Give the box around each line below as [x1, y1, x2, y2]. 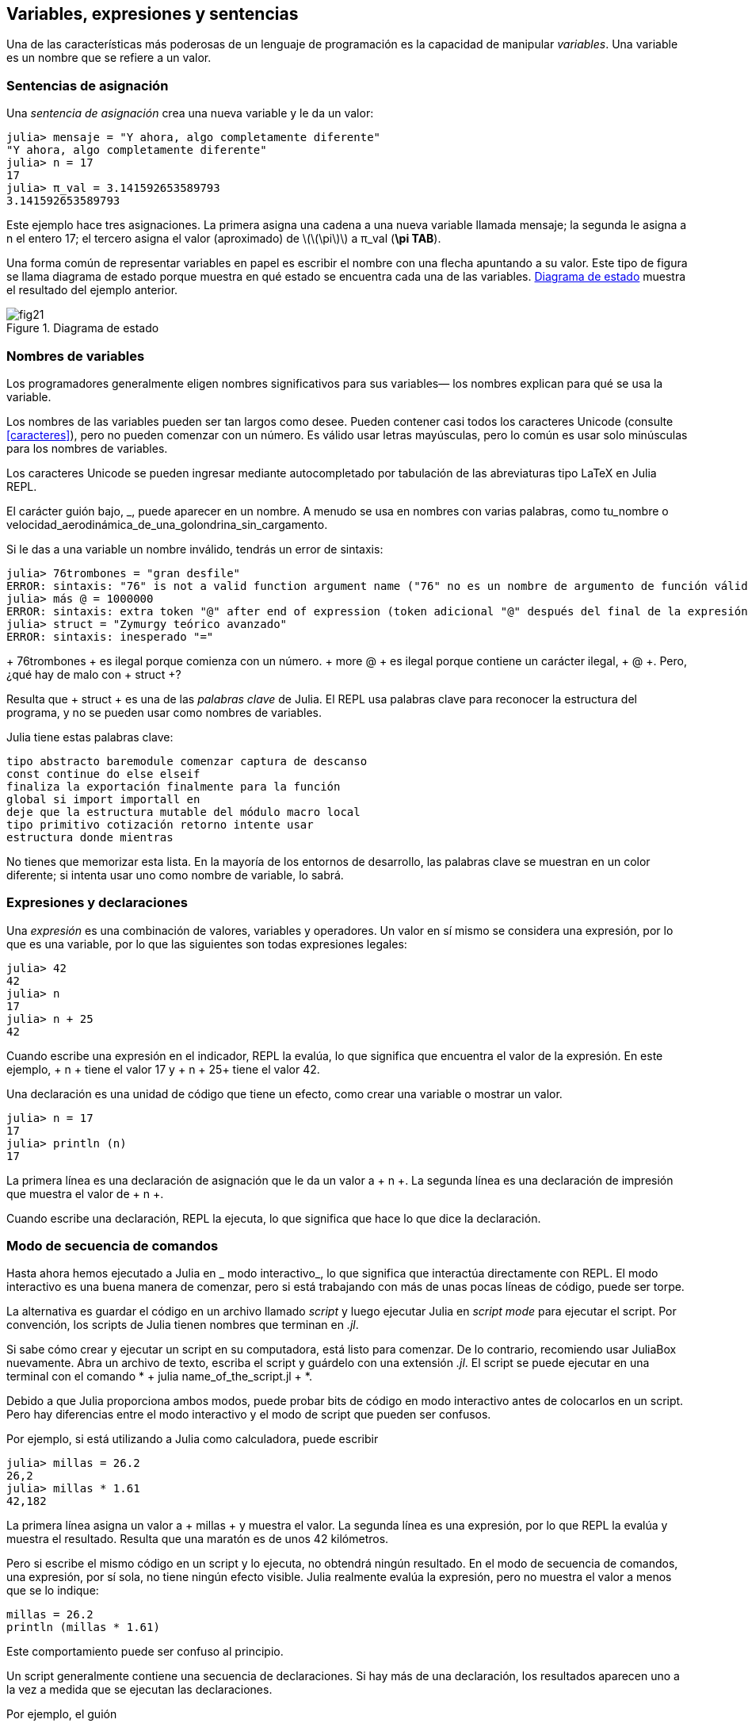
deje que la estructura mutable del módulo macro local [6, 805, 361, 818]
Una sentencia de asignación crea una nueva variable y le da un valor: [6, 106, 374, 121]
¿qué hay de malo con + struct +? [6, 667, 181, 681]
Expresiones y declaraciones [6, 894, 188, 911]
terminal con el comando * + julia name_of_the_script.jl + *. [6, 1369, 312, 1384]
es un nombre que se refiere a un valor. [6, 51, 212, 65]
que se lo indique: [6, 1583, 99, 1598]
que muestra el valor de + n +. [6, 1186, 164, 1200]
